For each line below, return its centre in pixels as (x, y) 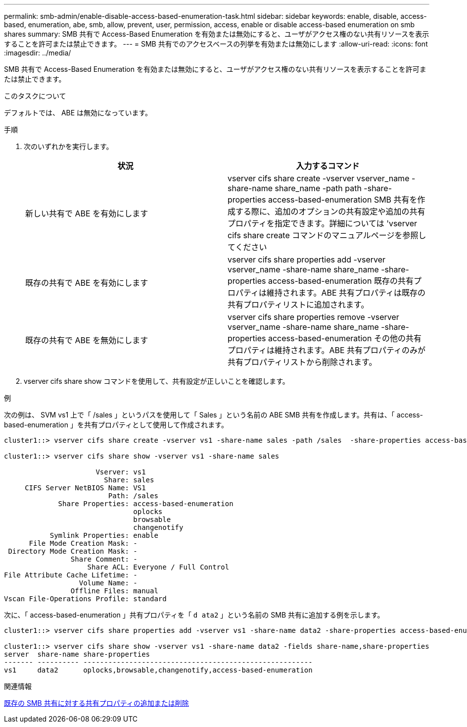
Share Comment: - (104, 559)
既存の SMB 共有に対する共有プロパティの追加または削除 (96, 703)
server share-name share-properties (77, 654)
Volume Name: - (108, 583)
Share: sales (129, 480)
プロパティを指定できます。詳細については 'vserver (323, 223)
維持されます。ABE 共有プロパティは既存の (346, 293)
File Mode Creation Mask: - (83, 543)
